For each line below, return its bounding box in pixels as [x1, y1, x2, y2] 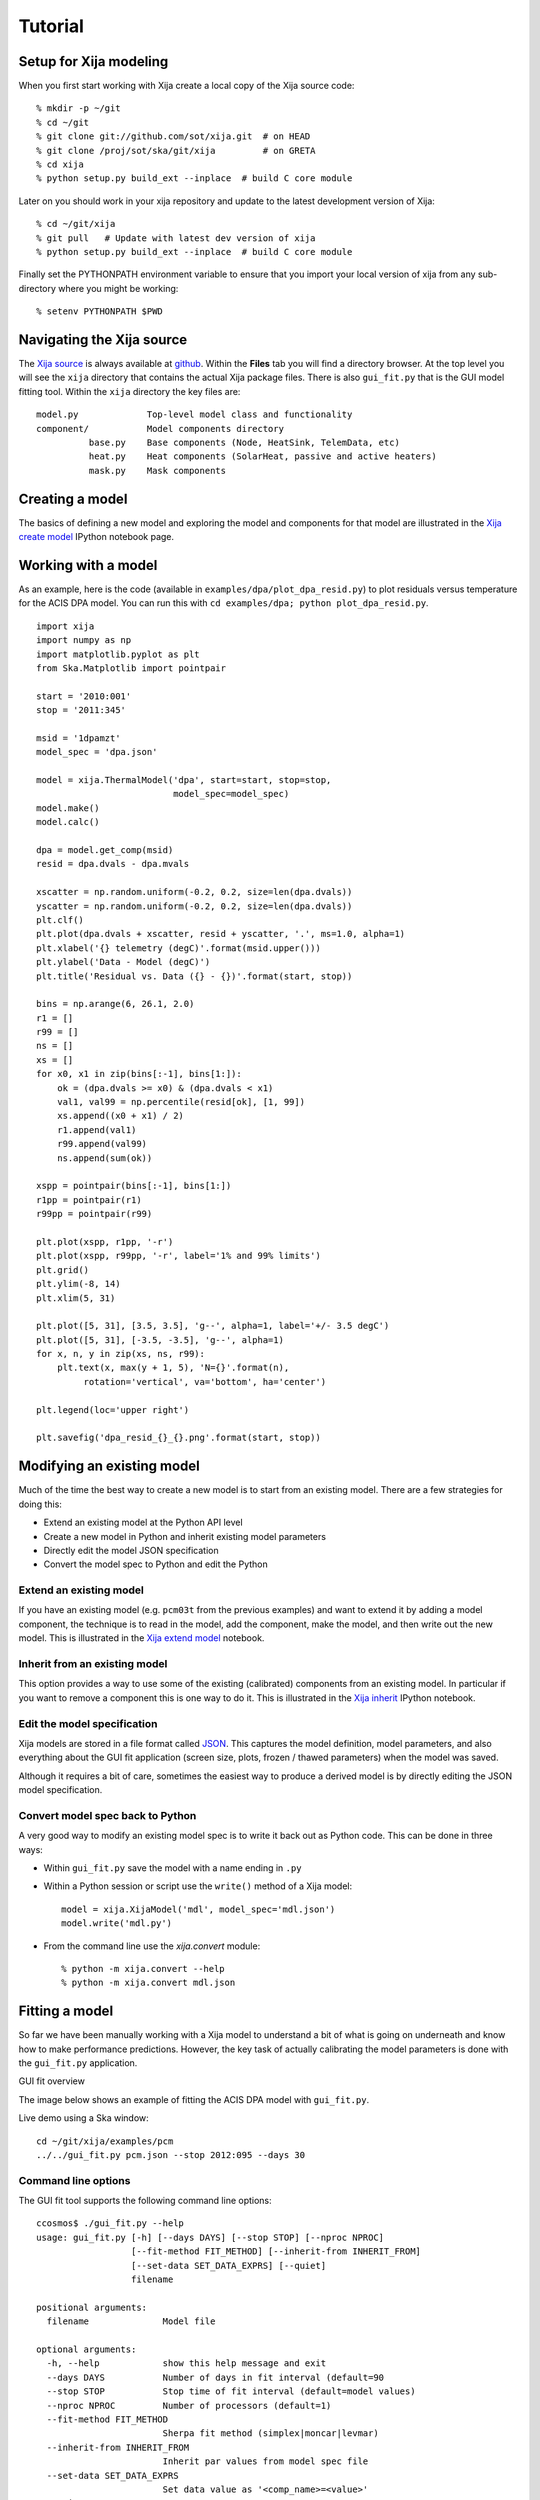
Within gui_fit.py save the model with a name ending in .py [43, 1861, 302, 1874]
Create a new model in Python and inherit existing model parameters [43, 1530, 327, 1542]
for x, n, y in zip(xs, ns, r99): [36, 1348, 205, 1360]
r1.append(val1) [56, 1124, 137, 1135]
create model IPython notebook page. [18, 531, 175, 543]
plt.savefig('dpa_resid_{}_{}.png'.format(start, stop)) [36, 1432, 322, 1444]
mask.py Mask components [88, 465, 227, 476]
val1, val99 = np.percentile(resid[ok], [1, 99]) [56, 1096, 305, 1108]
